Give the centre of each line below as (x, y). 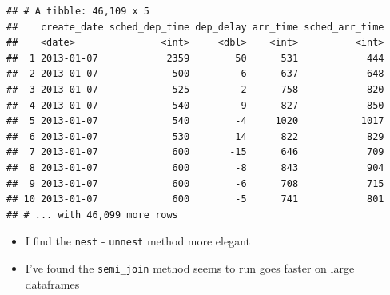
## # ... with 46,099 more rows (92, 215)
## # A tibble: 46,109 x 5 (78, 11)
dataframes (52, 283)
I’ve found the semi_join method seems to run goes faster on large (190, 267)
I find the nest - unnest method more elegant (138, 241)
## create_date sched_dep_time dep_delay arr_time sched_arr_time (195, 27)
